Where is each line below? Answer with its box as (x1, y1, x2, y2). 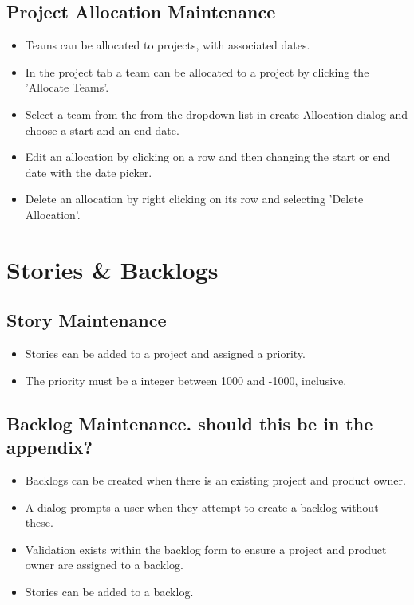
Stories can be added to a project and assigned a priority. (25, 345, 306, 362)
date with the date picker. (25, 163, 152, 180)
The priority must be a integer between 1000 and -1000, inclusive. (25, 371, 347, 388)
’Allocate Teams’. (25, 79, 109, 96)
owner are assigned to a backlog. (25, 556, 183, 573)
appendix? (6, 434, 93, 459)
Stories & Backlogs (6, 253, 219, 285)
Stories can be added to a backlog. (25, 583, 194, 599)
